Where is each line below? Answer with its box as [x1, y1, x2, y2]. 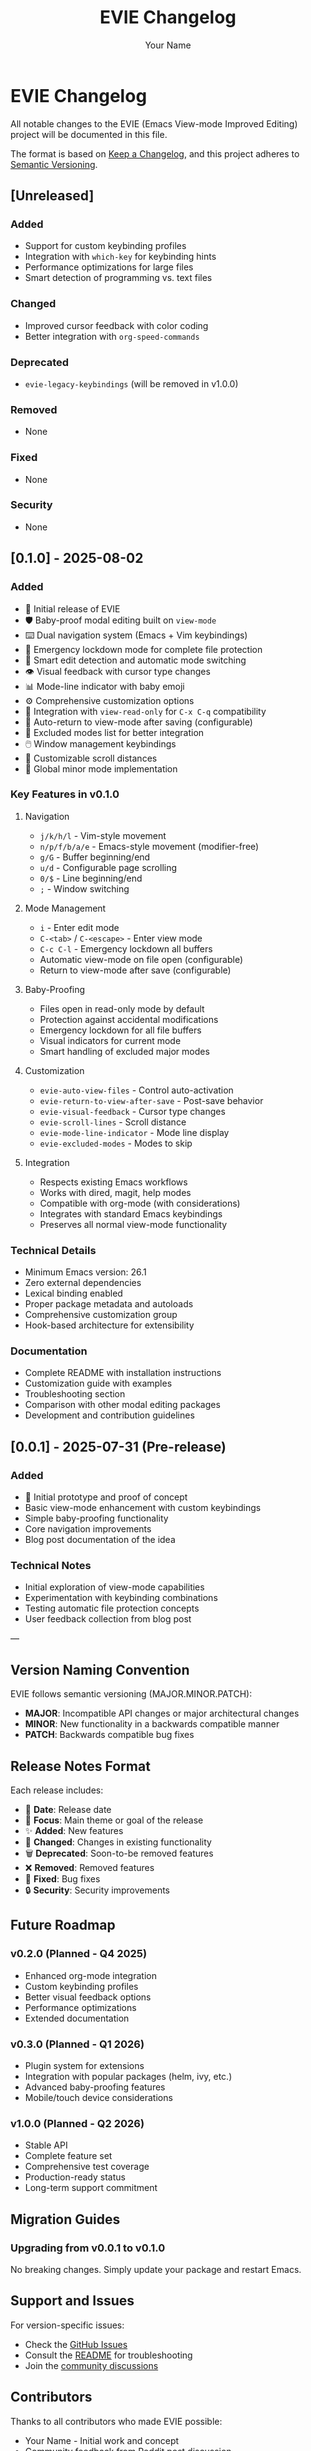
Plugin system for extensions [24, 2060, 145, 2072]
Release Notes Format [10, 1757, 151, 1775]
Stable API [24, 2139, 68, 2151]
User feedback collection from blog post [24, 1613, 192, 1625]
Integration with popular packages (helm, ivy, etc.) [24, 2071, 233, 2083]
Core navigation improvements [24, 1523, 152, 1535]
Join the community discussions [24, 2359, 159, 2371]
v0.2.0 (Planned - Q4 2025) [10, 1947, 148, 1961]
